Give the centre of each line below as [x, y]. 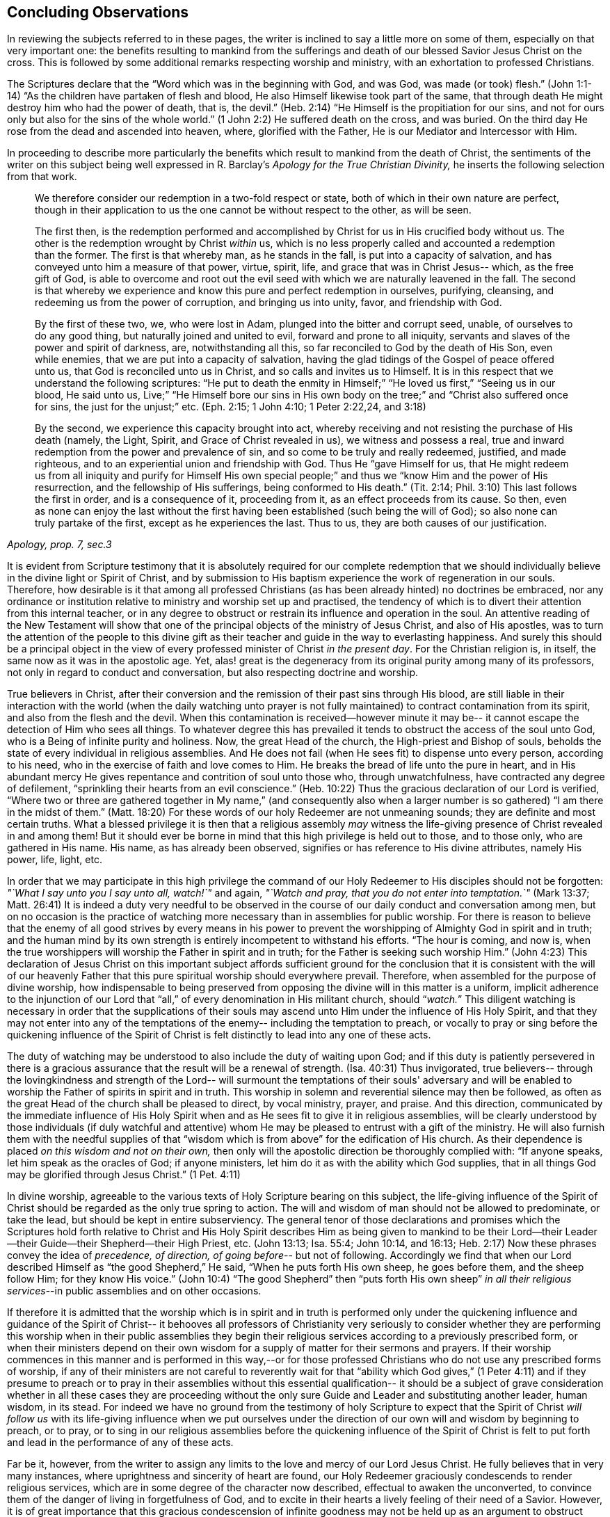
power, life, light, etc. [55, 860]
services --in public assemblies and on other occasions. [134, 1291]
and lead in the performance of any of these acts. [120, 1443]
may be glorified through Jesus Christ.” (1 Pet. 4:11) [124, 1175]
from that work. [42, 177]
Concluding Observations [98, 12]
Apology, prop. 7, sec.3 [59, 545]
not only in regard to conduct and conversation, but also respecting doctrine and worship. [213, 673]
